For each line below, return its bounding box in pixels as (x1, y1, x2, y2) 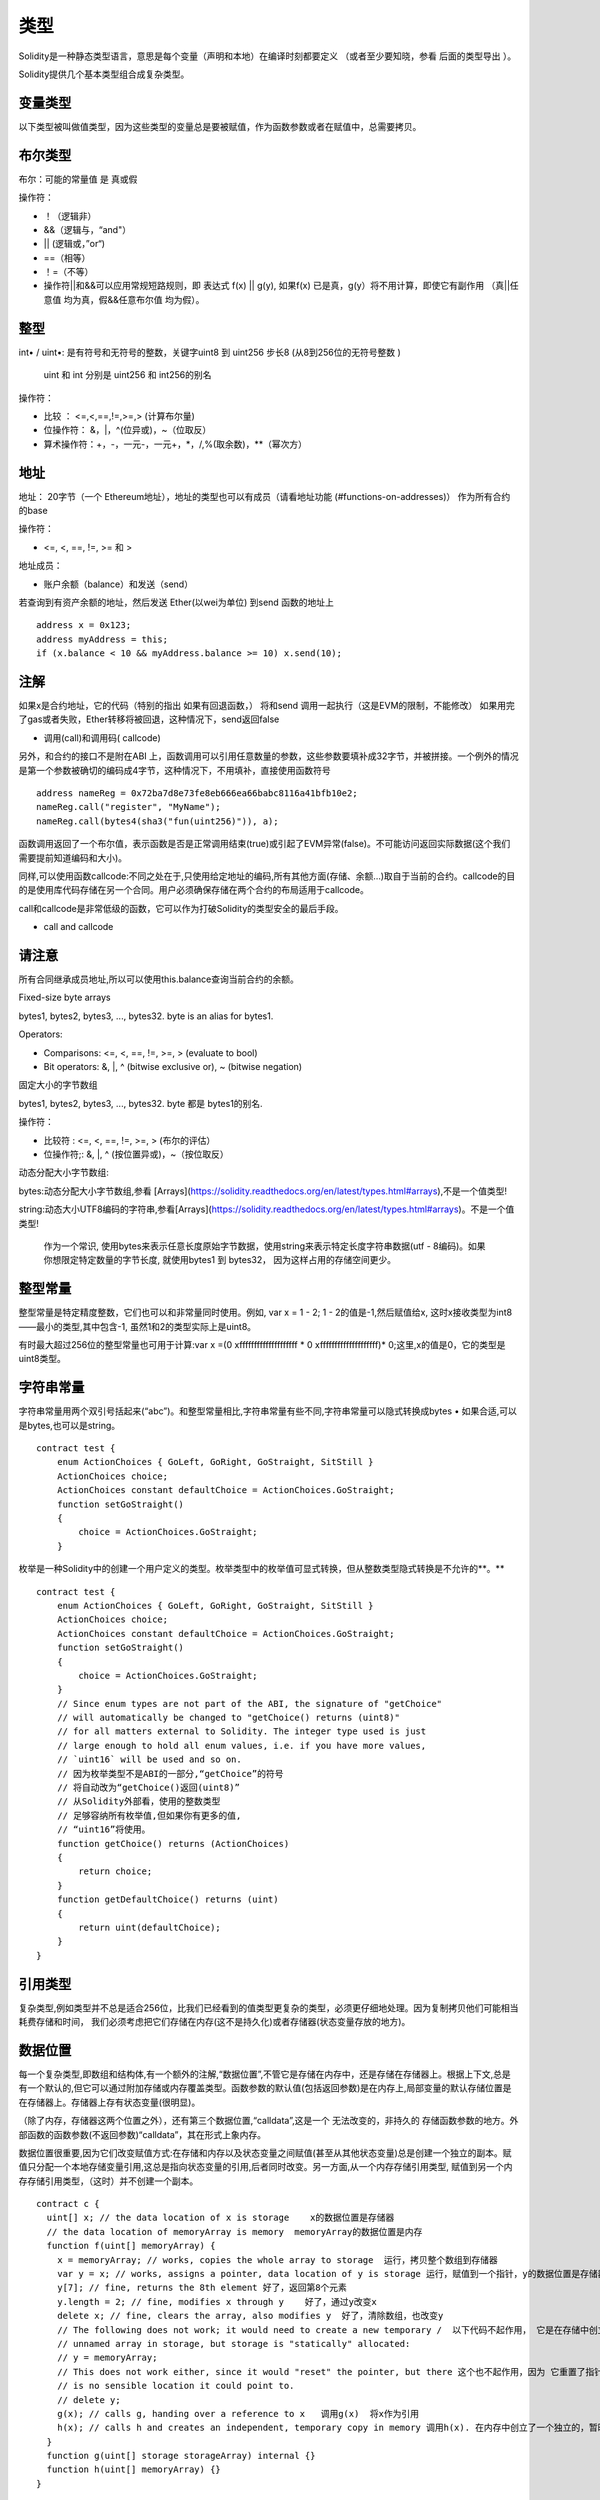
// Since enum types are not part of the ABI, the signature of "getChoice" (56, 1698, 443, 1709)
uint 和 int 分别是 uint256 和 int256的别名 (43, 369, 212, 381)
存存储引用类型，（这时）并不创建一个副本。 (18, 2175, 199, 2187)
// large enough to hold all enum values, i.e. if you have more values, (56, 1740, 427, 1751)
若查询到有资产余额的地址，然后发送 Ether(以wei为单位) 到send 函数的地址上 (18, 596, 334, 608)
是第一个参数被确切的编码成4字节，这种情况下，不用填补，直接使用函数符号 (18, 764, 332, 776)
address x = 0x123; (36, 620, 132, 631)
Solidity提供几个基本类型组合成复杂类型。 (18, 68, 190, 80)
